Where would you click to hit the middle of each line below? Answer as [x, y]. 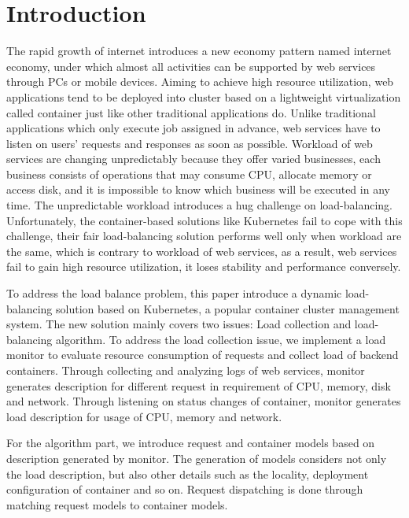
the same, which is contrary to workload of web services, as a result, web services [202, 251]
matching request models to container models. [117, 504]
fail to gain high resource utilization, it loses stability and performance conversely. [204, 266]
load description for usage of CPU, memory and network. [144, 416]
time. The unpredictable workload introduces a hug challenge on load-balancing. [200, 205]
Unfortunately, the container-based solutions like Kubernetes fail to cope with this [204, 220]
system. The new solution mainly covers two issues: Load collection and [179, 324]
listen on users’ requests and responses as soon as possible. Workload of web [190, 143]
